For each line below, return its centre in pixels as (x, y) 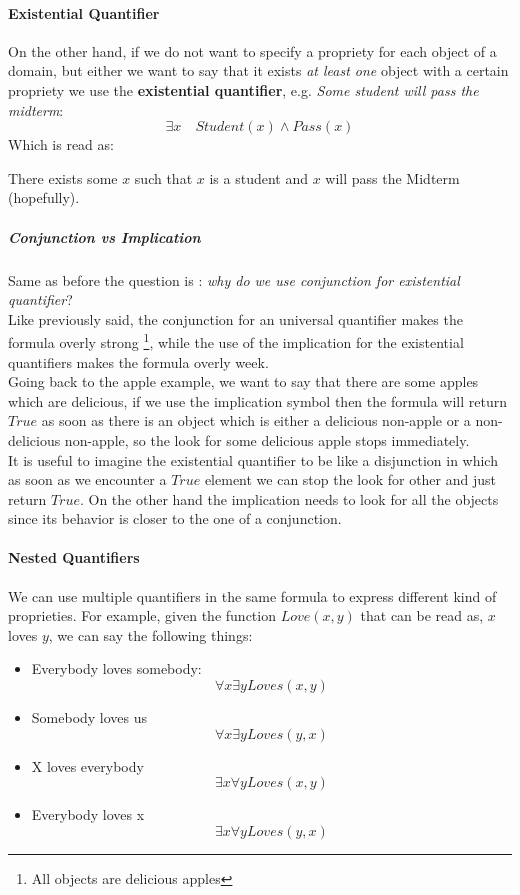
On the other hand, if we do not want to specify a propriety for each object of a (252, 50)
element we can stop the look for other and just (350, 479)
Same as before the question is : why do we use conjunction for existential (234, 279)
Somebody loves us (89, 717)
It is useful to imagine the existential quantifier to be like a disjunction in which (253, 459)
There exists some (63, 177)
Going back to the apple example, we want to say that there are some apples (243, 381)
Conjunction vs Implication (104, 236)
